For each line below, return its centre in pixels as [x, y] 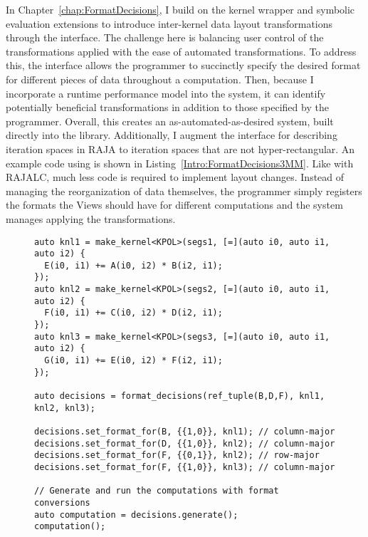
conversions [62, 502]
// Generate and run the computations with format [157, 491]
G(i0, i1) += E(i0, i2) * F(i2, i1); [133, 361]
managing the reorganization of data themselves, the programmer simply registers [184, 191]
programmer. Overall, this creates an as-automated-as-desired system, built [170, 121]
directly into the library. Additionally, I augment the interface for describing [172, 135]
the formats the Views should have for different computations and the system [174, 205]
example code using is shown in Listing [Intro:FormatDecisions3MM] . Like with [180, 163]
